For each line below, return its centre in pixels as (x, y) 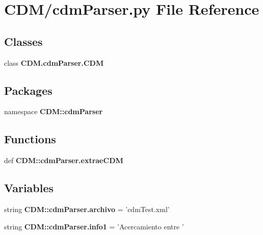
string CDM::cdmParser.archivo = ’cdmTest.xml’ (87, 209)
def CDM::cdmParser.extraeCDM (64, 160)
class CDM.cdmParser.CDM (54, 62)
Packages (28, 90)
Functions (30, 139)
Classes (23, 41)
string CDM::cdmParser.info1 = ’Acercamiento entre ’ (94, 226)
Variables (29, 188)
